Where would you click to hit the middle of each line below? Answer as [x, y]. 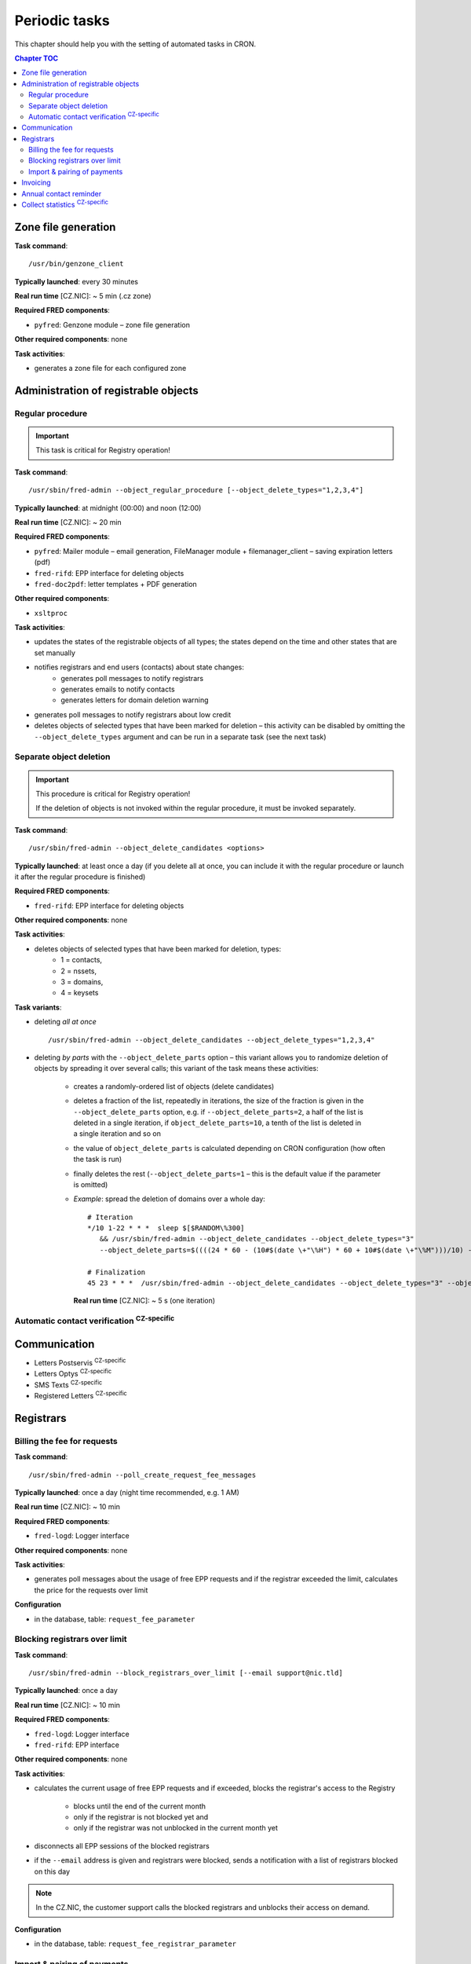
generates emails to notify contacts [118, 689]
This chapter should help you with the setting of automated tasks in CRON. [135, 44]
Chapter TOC [37, 58]
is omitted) [91, 1184]
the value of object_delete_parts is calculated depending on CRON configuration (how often [229, 1148]
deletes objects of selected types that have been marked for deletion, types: [158, 949]
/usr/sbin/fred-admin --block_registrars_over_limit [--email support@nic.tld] [186, 1673]
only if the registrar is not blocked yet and [141, 1817]
